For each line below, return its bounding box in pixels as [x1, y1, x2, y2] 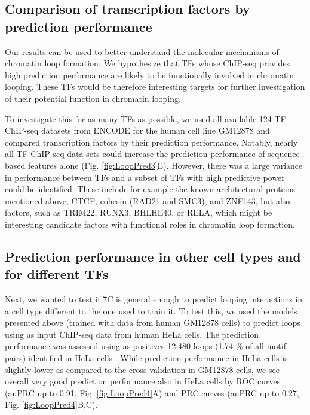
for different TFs [5, 265, 109, 283]
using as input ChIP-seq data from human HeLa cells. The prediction [5, 328, 259, 340]
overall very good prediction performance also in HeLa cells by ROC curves [5, 375, 281, 387]
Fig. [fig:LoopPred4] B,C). [5, 398, 98, 411]
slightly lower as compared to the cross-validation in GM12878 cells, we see [5, 363, 280, 375]
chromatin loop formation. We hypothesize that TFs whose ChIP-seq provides [5, 57, 290, 69]
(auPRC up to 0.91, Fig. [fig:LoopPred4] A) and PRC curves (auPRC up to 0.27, [5, 386, 299, 399]
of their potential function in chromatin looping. [5, 92, 181, 104]
